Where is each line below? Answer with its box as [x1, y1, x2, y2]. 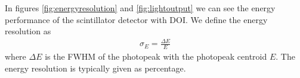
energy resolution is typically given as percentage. [5, 61, 186, 74]
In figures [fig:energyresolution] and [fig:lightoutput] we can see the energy [5, 2, 276, 14]
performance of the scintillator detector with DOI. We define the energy [5, 13, 268, 25]
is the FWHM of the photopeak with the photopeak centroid [45, 50, 267, 63]
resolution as [5, 25, 51, 37]
